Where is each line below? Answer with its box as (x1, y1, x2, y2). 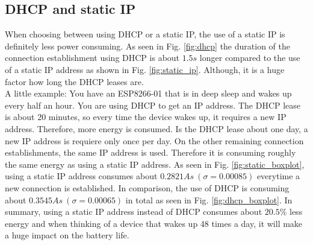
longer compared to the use (199, 51, 300, 64)
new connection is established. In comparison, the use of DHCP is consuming (5, 181, 290, 194)
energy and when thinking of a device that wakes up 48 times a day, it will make (5, 217, 303, 229)
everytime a (256, 170, 300, 182)
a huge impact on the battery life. (5, 229, 129, 241)
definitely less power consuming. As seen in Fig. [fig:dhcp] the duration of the (5, 39, 290, 52)
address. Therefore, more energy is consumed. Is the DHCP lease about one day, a (5, 122, 308, 135)
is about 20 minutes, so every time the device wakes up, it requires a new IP (5, 110, 287, 123)
